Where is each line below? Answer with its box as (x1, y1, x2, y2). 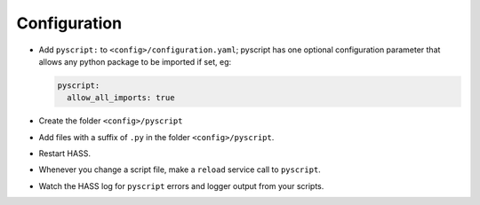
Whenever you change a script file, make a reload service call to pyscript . (38, 164, 322, 175)
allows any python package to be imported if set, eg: (38, 56, 232, 67)
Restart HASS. (38, 148, 91, 159)
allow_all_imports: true (67, 93, 175, 103)
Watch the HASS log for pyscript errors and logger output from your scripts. (38, 180, 324, 191)
